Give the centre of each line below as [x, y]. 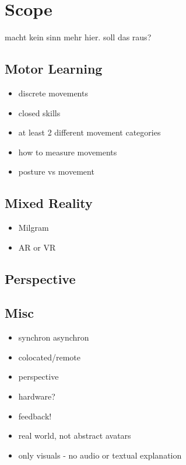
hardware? [37, 396]
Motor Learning [54, 69]
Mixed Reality [49, 203]
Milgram [34, 228]
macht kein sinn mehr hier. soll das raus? [78, 37]
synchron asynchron [54, 337]
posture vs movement [56, 171]
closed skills [39, 112]
